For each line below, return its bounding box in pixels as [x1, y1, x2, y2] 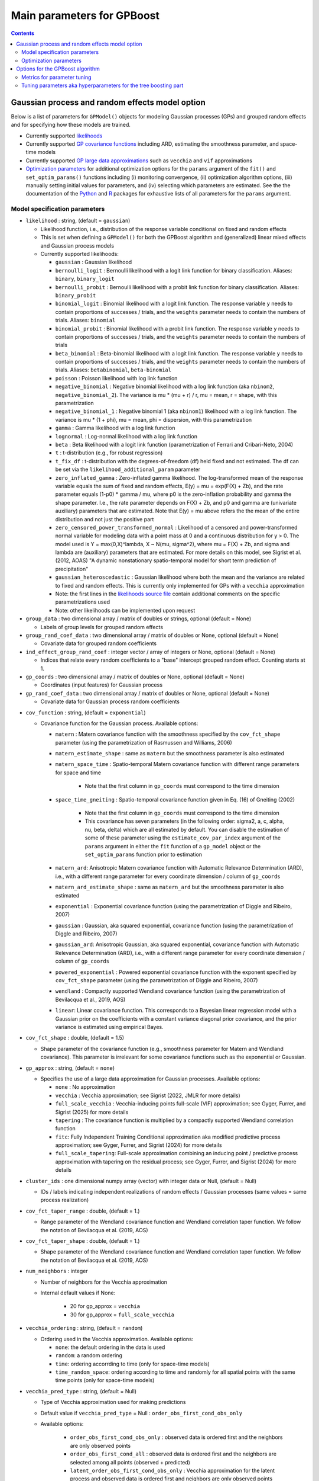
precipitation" [55, 565, 89, 572]
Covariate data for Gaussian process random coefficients [40, 698, 180, 705]
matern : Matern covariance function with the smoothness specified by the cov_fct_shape [55, 730, 281, 738]
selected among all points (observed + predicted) [70, 1458, 190, 1466]
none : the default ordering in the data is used [55, 1344, 165, 1351]
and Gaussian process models [40, 242, 115, 249]
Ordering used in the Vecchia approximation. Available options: [40, 1335, 194, 1342]
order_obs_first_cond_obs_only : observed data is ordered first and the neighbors [70, 1434, 283, 1441]
